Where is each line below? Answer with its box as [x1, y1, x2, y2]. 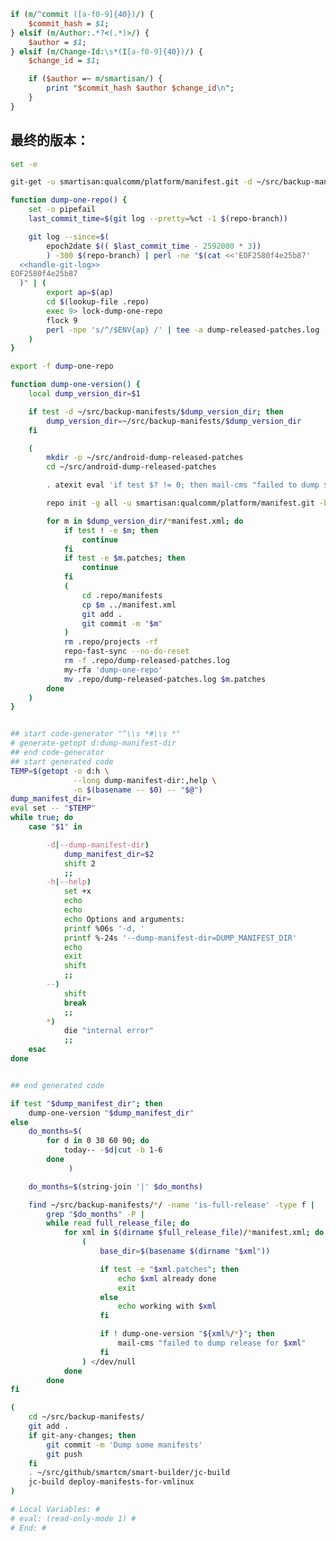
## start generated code [10, 756, 114, 767]
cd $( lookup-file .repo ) [46, 297, 150, 307]
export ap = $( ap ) [46, 288, 114, 298]
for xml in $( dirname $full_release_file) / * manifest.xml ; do [63, 1228, 325, 1238]
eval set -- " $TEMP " [10, 803, 97, 814]
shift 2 [63, 858, 97, 869]
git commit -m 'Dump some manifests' [46, 1440, 203, 1450]
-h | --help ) [46, 877, 92, 887]
